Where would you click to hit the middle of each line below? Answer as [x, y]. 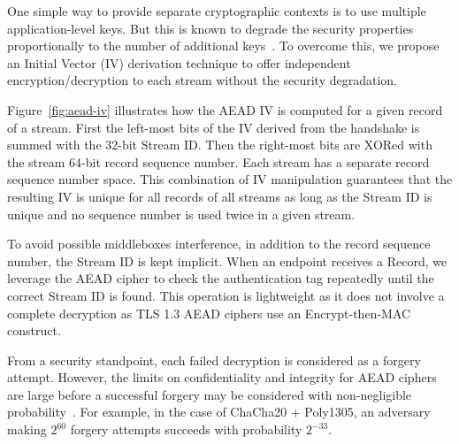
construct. [34, 330]
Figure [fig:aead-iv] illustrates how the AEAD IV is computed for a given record [225, 109]
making [27, 429]
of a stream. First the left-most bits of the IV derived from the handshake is [214, 127]
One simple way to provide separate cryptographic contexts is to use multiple [217, 11]
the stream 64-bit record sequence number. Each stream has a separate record [218, 161]
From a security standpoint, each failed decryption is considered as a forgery [214, 360]
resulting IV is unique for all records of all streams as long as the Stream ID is [220, 196]
